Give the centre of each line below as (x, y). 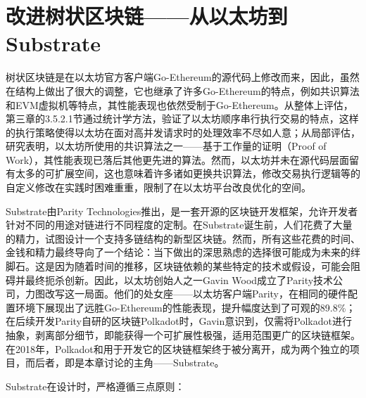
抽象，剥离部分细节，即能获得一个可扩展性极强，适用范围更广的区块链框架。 (183, 335)
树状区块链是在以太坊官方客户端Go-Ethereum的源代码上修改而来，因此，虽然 (183, 77)
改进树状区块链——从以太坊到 (147, 16)
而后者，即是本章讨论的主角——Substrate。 (125, 362)
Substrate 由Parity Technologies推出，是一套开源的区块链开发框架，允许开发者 (182, 211)
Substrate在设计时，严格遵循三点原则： (95, 386)
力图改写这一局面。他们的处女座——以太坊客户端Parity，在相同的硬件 (186, 294)
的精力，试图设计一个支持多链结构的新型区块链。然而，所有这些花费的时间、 (183, 238)
